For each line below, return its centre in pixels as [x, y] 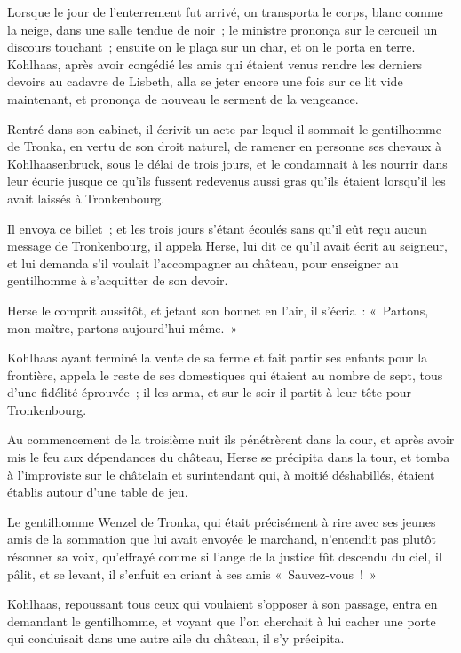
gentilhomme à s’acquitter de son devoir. [118, 280]
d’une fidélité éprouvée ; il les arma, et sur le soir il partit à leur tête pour [210, 392]
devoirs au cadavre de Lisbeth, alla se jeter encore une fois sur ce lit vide [205, 81]
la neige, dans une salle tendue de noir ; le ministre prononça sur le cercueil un [223, 29]
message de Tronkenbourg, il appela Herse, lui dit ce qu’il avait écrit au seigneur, [227, 246]
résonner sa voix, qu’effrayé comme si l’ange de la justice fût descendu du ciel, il [225, 557]
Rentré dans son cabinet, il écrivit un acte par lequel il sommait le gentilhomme [224, 128]
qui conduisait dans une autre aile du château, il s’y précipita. [176, 638]
